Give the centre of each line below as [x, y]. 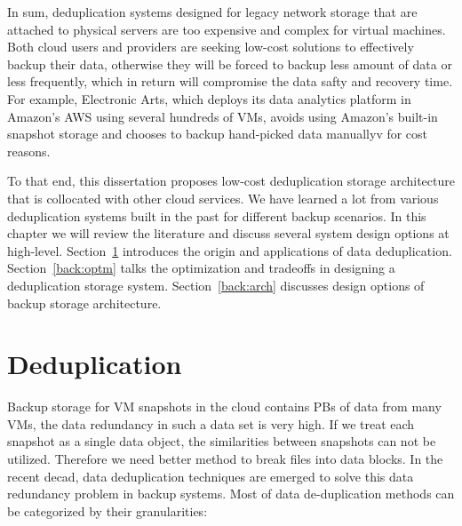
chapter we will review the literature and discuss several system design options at [228, 233]
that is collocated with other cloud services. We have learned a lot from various [223, 198]
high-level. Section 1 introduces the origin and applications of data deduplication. [230, 250]
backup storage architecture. [84, 303]
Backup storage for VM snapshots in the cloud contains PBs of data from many [224, 406]
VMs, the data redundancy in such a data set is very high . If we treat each [211, 423]
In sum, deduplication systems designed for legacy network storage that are [212, 12]
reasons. [29, 151]
